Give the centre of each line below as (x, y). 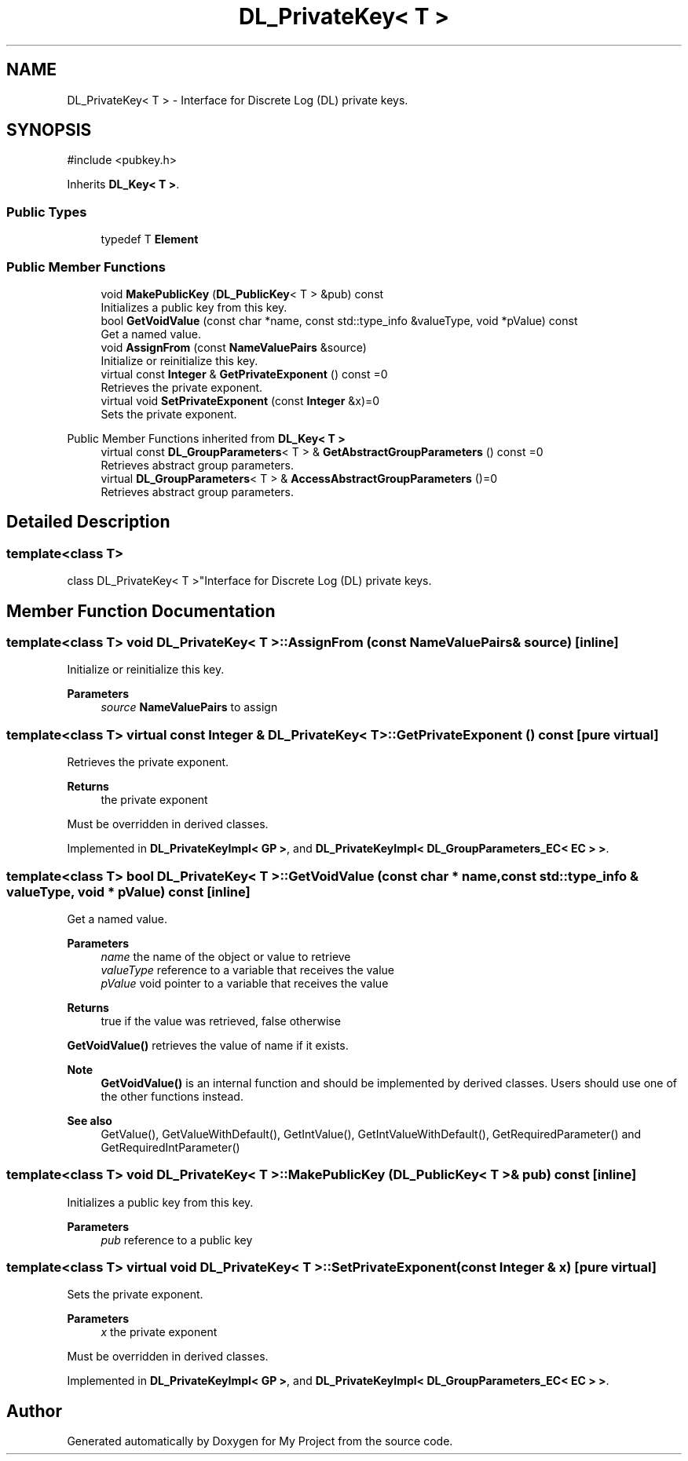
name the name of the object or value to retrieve (226, 956)
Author (34, 1411)
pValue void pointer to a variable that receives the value (245, 983)
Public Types (47, 212)
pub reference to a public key (177, 1240)
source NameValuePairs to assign (189, 707)
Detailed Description (88, 522)
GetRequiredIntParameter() (170, 1147)
